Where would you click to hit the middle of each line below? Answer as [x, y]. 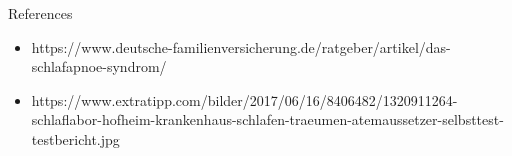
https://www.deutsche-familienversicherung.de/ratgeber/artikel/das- [241, 46]
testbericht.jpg [75, 138]
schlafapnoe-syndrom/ [99, 66]
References [40, 13]
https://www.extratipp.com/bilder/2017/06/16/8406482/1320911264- [244, 99]
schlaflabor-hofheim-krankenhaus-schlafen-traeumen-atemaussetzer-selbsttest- [267, 119]
